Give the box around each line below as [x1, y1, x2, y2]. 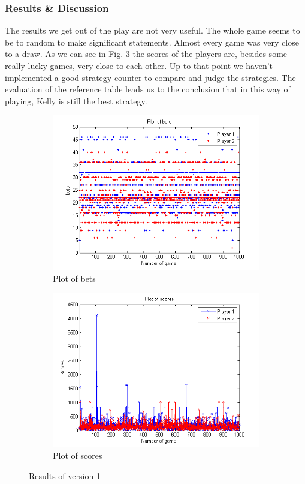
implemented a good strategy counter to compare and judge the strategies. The [5, 71, 296, 83]
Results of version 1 [29, 469, 101, 482]
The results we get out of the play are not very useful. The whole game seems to [5, 24, 300, 37]
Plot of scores [53, 449, 102, 462]
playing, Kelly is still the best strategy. [5, 94, 147, 107]
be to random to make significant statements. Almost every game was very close [5, 35, 299, 48]
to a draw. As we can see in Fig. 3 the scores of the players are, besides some [5, 47, 288, 60]
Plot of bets [53, 272, 96, 284]
